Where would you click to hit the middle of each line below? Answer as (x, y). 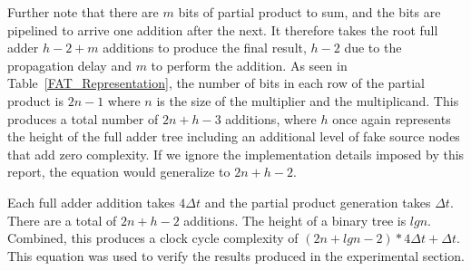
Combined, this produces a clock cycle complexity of (153, 238)
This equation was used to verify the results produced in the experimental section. (236, 255)
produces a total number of (83, 118)
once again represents (392, 118)
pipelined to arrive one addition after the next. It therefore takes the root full (223, 29)
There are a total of (62, 220)
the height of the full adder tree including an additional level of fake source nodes (234, 136)
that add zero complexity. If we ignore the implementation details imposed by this (236, 154)
